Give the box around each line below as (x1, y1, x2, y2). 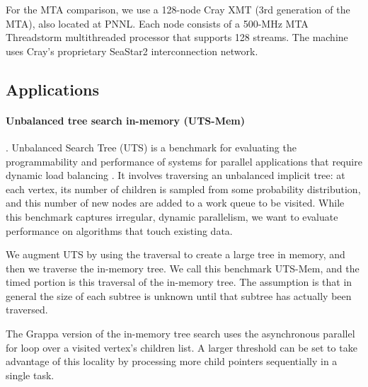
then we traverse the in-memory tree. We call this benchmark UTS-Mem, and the (6, 260, 360, 275)
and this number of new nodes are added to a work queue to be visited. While (6, 195, 345, 210)
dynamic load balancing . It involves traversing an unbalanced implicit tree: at (6, 168, 345, 183)
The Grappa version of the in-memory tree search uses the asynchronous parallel (6, 326, 355, 341)
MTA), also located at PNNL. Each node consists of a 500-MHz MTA (6, 16, 309, 30)
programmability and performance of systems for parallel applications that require (6, 154, 362, 168)
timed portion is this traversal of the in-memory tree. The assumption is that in (6, 275, 352, 289)
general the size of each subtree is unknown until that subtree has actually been (6, 288, 352, 303)
